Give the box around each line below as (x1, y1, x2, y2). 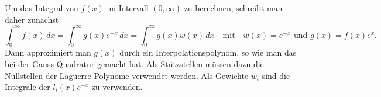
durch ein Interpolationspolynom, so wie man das (119, 46, 297, 58)
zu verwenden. (91, 81, 143, 93)
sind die (262, 69, 290, 81)
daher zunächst (5, 13, 59, 25)
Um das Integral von (5, 2, 78, 13)
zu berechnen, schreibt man (184, 2, 283, 13)
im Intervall (107, 2, 149, 13)
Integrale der (5, 81, 50, 93)
